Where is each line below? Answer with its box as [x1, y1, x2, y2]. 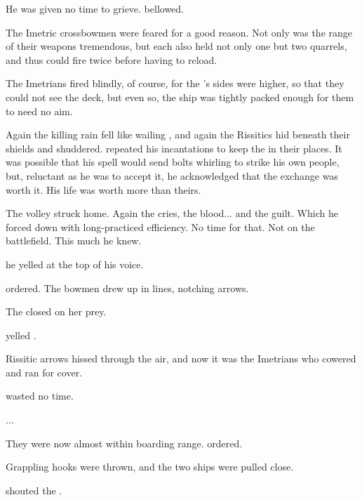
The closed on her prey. [6, 304, 107, 319]
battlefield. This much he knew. [6, 233, 142, 248]
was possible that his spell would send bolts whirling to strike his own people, [6, 154, 340, 169]
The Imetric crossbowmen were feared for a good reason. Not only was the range [6, 25, 353, 39]
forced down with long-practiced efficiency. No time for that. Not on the [6, 219, 315, 234]
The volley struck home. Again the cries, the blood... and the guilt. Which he [6, 206, 338, 221]
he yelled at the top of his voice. [6, 256, 144, 271]
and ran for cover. [6, 364, 83, 379]
